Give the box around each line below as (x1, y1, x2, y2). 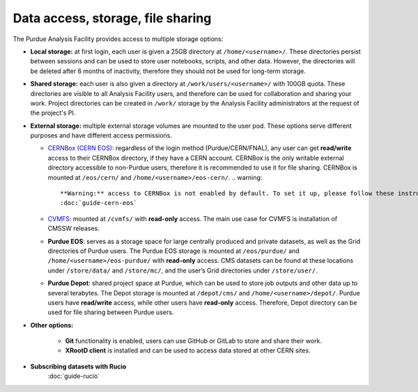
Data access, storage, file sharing (13, 10, 212, 26)
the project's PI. (30, 108, 76, 117)
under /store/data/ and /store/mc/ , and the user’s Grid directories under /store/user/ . (47, 266, 318, 275)
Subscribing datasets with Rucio (30, 362, 127, 370)
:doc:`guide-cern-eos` (60, 199, 138, 207)
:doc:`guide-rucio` (47, 372, 100, 380)
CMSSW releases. (47, 224, 100, 233)
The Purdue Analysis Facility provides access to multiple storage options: (13, 35, 224, 43)
